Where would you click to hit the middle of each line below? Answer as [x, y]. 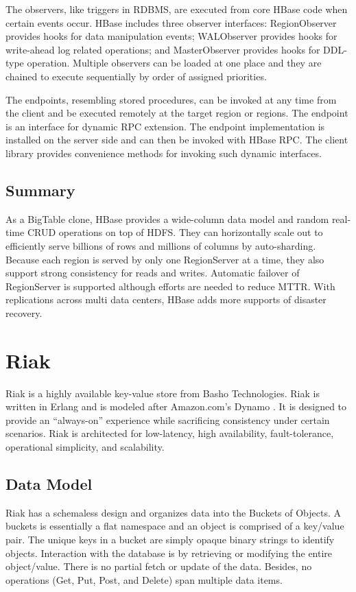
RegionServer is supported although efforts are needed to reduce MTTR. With [170, 286]
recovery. [24, 312]
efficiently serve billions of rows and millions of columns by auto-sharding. [161, 245]
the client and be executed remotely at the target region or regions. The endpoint [177, 113]
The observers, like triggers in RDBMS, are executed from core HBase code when [177, 9]
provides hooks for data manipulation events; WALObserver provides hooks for [171, 36]
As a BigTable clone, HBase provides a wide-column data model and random [167, 218]
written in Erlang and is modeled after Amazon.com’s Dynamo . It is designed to [176, 406]
